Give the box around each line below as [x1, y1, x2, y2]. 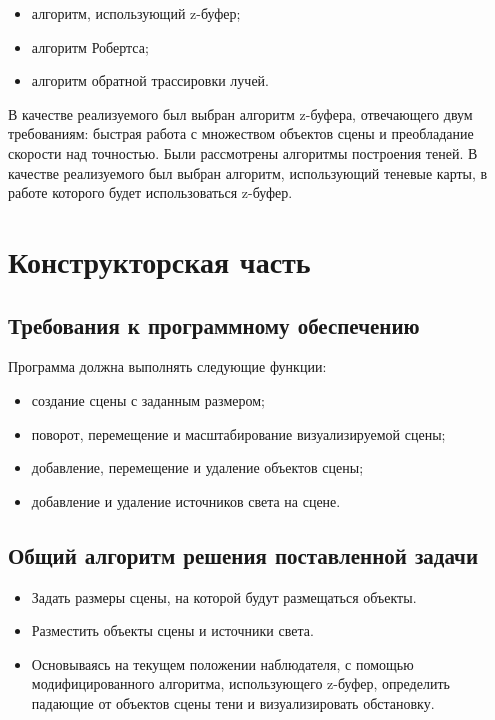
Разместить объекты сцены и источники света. [31, 620, 314, 641]
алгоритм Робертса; [31, 36, 149, 57]
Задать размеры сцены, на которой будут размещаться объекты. [31, 586, 417, 607]
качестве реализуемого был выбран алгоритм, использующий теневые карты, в [8, 162, 488, 183]
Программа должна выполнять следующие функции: [8, 356, 327, 377]
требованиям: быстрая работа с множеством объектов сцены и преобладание [8, 123, 474, 144]
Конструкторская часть [8, 240, 311, 281]
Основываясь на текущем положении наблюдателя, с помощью [31, 653, 414, 674]
